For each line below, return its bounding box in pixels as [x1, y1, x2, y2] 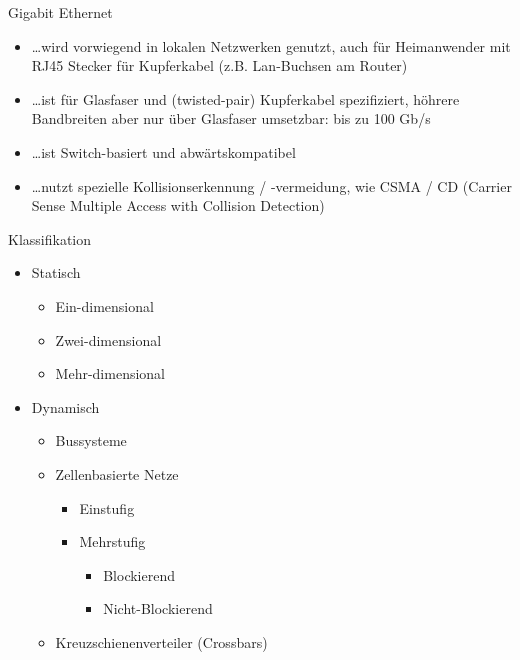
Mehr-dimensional [55, 363, 166, 384]
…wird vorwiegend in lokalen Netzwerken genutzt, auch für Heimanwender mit [31, 35, 511, 56]
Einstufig [79, 497, 135, 518]
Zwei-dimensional [55, 329, 162, 350]
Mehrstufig [79, 531, 146, 552]
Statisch [31, 262, 81, 283]
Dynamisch [31, 396, 100, 417]
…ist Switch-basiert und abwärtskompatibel [31, 141, 296, 162]
